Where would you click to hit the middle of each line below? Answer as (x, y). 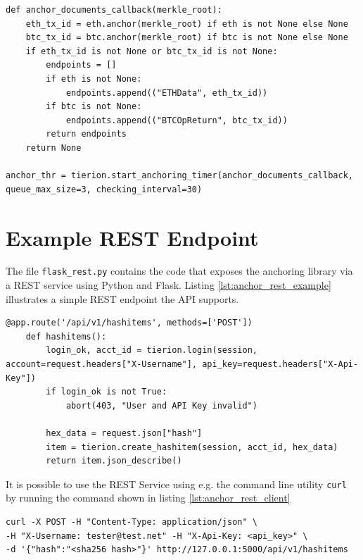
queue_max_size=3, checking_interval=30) (104, 189)
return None (53, 148)
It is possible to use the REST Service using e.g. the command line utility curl (176, 484)
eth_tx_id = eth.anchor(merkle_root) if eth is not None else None (187, 24)
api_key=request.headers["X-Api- (280, 365)
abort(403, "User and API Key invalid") (161, 405)
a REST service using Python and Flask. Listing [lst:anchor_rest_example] (168, 285)
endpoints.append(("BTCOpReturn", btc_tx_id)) (177, 120)
